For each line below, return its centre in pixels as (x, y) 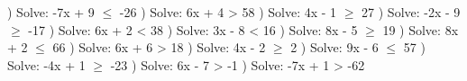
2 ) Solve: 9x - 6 (334, 47)
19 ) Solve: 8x (421, 29)
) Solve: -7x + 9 (51, 12)
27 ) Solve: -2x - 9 (411, 12)
